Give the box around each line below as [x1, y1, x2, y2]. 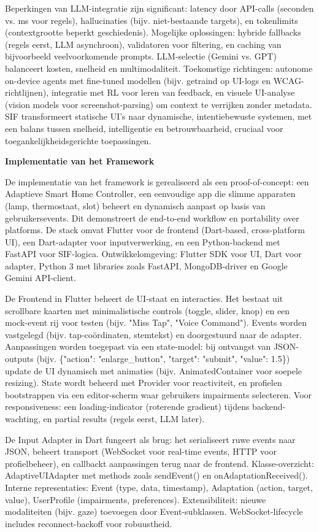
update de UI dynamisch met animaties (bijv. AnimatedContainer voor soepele [5, 364, 302, 377]
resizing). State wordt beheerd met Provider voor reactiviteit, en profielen [5, 376, 282, 389]
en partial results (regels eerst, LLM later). [43, 412, 205, 425]
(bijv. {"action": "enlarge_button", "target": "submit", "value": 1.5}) [36, 352, 290, 365]
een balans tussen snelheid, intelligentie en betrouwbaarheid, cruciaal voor [5, 121, 283, 134]
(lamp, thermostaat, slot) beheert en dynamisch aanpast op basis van [5, 199, 266, 212]
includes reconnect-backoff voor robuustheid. [5, 517, 172, 530]
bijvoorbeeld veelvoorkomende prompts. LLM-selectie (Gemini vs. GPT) [5, 50, 277, 63]
